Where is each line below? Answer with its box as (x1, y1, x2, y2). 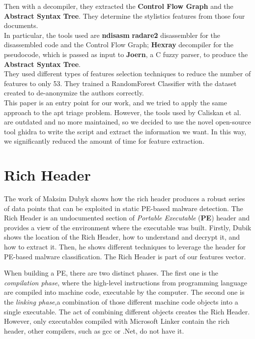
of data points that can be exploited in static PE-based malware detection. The (4, 203, 243, 213)
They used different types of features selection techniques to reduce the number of (4, 68, 251, 79)
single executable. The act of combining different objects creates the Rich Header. (4, 306, 250, 316)
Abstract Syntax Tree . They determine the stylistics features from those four (4, 10, 245, 21)
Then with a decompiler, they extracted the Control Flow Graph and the (4, 1, 233, 11)
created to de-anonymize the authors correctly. (4, 88, 144, 98)
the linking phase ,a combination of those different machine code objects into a (4, 296, 238, 307)
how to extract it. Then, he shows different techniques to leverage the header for (4, 242, 246, 251)
